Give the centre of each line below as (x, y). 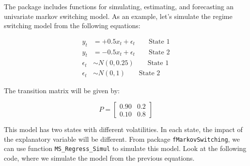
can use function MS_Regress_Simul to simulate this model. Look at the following (125, 148)
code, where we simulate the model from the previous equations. (99, 158)
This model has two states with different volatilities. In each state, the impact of (123, 129)
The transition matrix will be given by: (62, 90)
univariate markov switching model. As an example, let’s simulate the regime (118, 16)
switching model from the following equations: (72, 25)
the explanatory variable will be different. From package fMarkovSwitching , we (122, 139)
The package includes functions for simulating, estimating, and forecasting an (119, 6)
